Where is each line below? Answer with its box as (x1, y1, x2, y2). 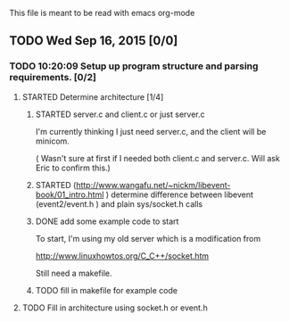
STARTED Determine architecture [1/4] (21, 91, 164, 102)
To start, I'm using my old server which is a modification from (35, 233, 261, 244)
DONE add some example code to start (35, 216, 179, 227)
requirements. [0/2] (9, 71, 96, 84)
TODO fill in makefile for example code (35, 285, 178, 295)
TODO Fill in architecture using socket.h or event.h (21, 302, 208, 313)
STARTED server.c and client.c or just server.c (35, 109, 205, 120)
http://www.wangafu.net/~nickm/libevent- (75, 179, 231, 190)
